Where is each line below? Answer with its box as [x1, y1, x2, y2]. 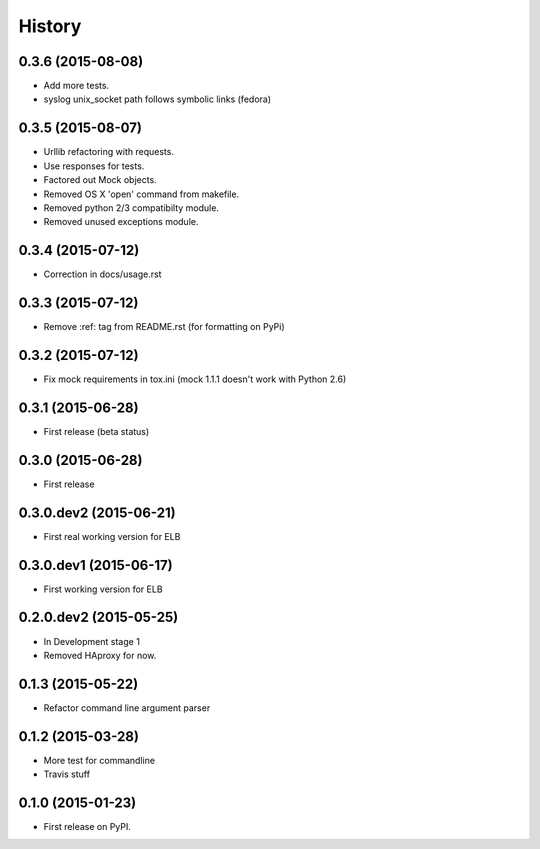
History [18, 15, 82, 37]
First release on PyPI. [43, 821, 132, 833]
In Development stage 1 [43, 635, 140, 647]
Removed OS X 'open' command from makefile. [43, 188, 240, 200]
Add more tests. [43, 80, 110, 92]
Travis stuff [43, 768, 90, 780]
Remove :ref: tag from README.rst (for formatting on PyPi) [43, 321, 285, 333]
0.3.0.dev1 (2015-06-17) [18, 556, 174, 574]
